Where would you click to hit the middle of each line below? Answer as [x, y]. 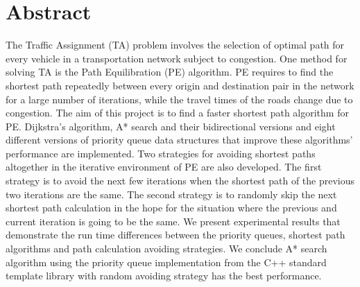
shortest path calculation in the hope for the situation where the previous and [171, 208]
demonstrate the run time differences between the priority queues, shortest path [175, 235]
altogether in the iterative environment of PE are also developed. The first [164, 167]
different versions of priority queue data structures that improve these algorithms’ [179, 140]
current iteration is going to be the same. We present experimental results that [173, 221]
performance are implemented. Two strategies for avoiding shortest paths [161, 153]
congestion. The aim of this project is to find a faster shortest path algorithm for [177, 113]
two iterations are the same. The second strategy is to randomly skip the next [171, 194]
